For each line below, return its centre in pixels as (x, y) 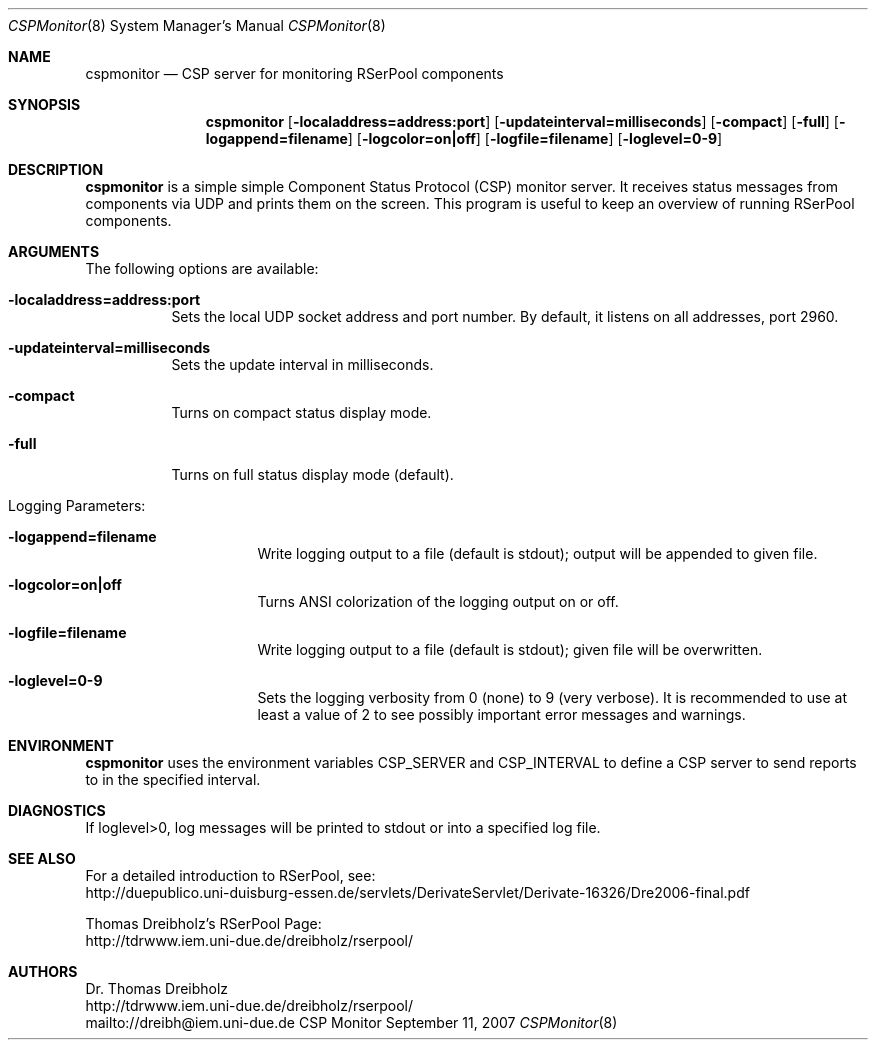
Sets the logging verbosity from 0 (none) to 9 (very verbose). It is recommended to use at (552, 697)
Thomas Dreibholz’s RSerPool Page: (203, 923)
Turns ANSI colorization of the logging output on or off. (438, 601)
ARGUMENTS (54, 251)
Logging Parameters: (77, 505)
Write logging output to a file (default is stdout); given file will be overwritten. (510, 649)
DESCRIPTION (56, 169)
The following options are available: (202, 268)
